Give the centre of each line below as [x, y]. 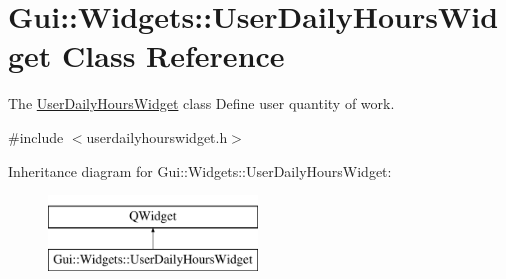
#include [36, 136]
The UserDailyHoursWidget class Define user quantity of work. [201, 103]
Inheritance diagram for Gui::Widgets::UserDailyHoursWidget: [200, 170]
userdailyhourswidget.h [157, 136]
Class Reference [173, 55]
